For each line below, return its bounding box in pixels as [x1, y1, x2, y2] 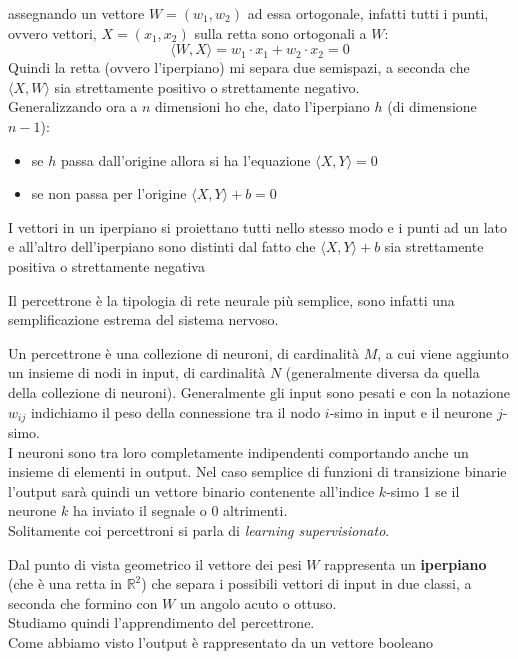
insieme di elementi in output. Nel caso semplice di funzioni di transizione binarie [8, 461, 507, 482]
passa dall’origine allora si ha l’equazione [60, 149, 311, 170]
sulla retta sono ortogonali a [194, 22, 367, 43]
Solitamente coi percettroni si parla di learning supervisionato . [8, 519, 390, 540]
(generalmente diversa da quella [285, 362, 480, 383]
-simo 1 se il [386, 480, 460, 501]
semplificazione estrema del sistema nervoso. [8, 309, 279, 330]
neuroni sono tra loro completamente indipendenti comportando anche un [17, 441, 469, 462]
